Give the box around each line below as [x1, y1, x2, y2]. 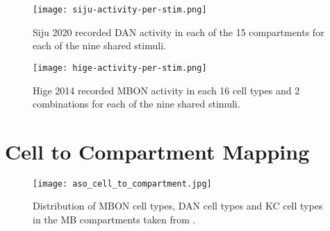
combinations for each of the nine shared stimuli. [33, 96, 240, 111]
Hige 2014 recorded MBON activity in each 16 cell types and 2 [33, 83, 300, 97]
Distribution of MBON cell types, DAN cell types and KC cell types [33, 198, 323, 213]
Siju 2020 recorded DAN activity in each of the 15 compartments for [33, 24, 324, 39]
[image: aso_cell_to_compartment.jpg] [33, 178, 212, 189]
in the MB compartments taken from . [33, 212, 196, 227]
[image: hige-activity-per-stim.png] [33, 62, 207, 73]
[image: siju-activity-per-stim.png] [33, 5, 207, 15]
